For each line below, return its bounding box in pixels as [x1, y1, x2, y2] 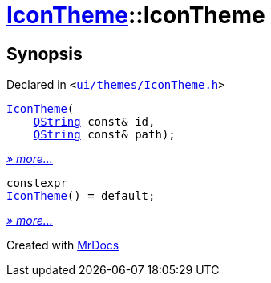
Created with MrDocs [6, 238, 119, 253]
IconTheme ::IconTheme [6, 2, 265, 29]
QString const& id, [33, 115, 156, 129]
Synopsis [6, 43, 83, 64]
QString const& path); [33, 128, 176, 141]
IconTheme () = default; [6, 189, 156, 203]
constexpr [6, 177, 67, 190]
